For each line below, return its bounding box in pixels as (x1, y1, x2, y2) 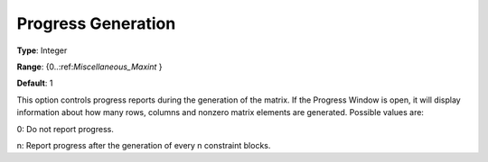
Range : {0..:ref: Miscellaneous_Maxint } (16, 61, 163, 72)
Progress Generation (16, 13, 176, 33)
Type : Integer (16, 45, 68, 56)
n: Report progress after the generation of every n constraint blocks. (16, 139, 271, 150)
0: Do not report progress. (16, 123, 115, 134)
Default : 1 (16, 77, 53, 89)
